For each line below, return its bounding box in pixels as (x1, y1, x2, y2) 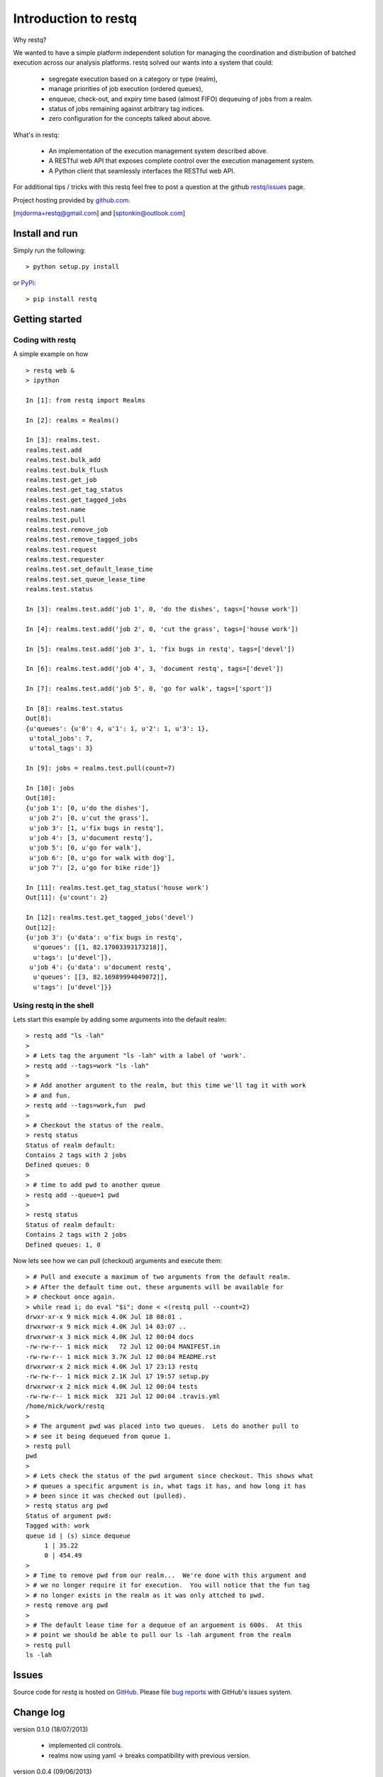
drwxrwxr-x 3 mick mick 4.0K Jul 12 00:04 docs (26, 1333, 194, 1341)
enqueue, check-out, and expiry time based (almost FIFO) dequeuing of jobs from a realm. (48, 95, 313, 103)
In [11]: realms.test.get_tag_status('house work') (26, 884, 209, 891)
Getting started (13, 313, 82, 325)
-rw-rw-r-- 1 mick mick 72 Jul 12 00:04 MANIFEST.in (26, 1343, 221, 1351)
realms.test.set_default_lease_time (26, 565, 153, 574)
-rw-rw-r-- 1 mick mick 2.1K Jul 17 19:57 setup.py (26, 1373, 209, 1380)
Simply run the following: (13, 246, 87, 254)
